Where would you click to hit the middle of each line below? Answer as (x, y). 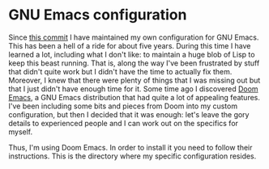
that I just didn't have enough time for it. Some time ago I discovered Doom (133, 89)
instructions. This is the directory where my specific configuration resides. (132, 156)
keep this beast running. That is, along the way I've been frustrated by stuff (134, 63)
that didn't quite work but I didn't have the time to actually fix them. (120, 71)
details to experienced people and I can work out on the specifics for (124, 123)
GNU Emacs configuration (98, 15)
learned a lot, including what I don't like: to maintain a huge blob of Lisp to (132, 54)
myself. (21, 132)
